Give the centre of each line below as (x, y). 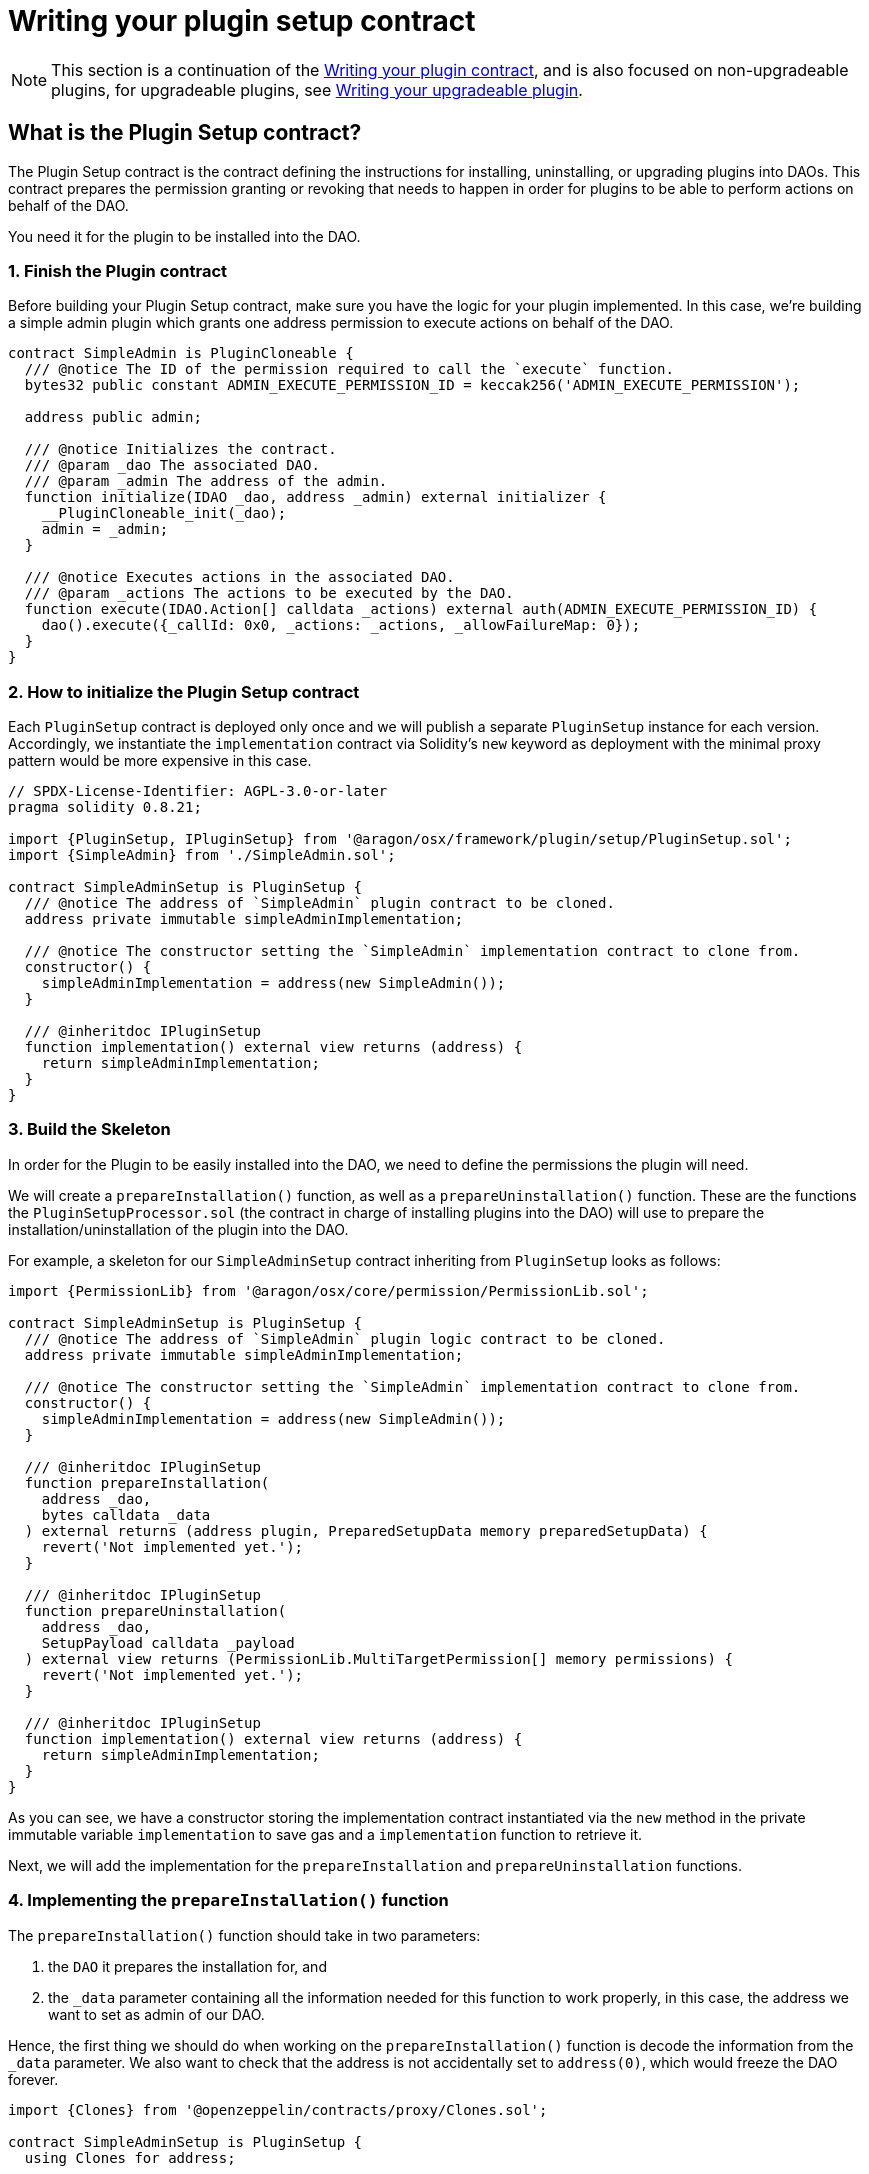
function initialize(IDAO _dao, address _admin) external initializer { (315, 497)
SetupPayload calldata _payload (168, 1642)
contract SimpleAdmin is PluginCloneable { (181, 353)
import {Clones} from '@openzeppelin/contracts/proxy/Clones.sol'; (278, 2109)
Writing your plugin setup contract (242, 21)
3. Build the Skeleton (89, 1129)
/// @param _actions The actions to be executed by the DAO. (269, 593)
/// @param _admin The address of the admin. (206, 481)
